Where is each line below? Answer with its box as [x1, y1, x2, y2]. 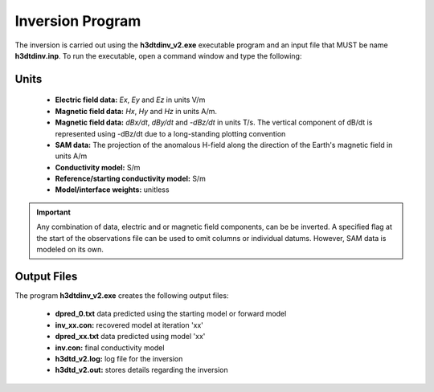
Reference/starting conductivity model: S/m [55, 174, 207, 184]
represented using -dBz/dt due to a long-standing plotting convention [55, 129, 286, 138]
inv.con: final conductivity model [55, 342, 165, 353]
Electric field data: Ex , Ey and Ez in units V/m [55, 95, 206, 104]
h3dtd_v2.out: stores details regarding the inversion [55, 365, 228, 375]
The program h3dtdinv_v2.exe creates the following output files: [14, 290, 229, 300]
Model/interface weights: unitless [55, 185, 170, 194]
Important [36, 207, 72, 217]
